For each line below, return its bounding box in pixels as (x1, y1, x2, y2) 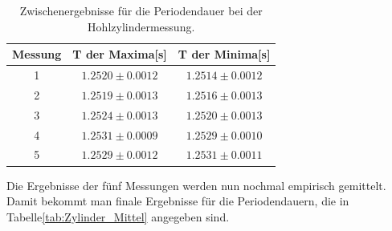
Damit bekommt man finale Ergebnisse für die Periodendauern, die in (6, 192, 349, 209)
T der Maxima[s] (72, 46, 167, 63)
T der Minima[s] (178, 46, 271, 63)
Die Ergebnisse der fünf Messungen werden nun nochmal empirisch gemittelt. (6, 176, 386, 193)
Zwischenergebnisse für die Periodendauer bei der (19, 2, 263, 18)
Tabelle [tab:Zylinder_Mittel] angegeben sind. (6, 208, 230, 225)
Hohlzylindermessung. (88, 18, 195, 34)
